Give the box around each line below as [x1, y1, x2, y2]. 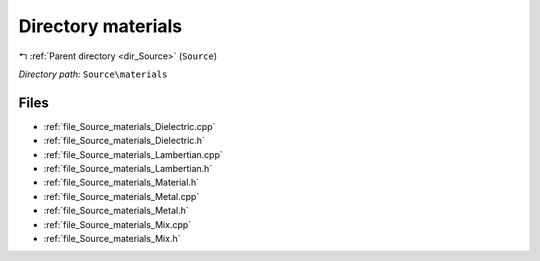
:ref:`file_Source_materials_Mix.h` [43, 232, 181, 244]
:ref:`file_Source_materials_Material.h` [43, 176, 200, 189]
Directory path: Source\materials [18, 68, 168, 80]
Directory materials [18, 15, 183, 37]
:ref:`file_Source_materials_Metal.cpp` [43, 190, 200, 202]
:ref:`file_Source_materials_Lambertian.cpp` [43, 148, 224, 160]
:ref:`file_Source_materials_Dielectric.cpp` [43, 120, 216, 132]
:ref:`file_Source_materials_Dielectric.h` [43, 135, 205, 147]
